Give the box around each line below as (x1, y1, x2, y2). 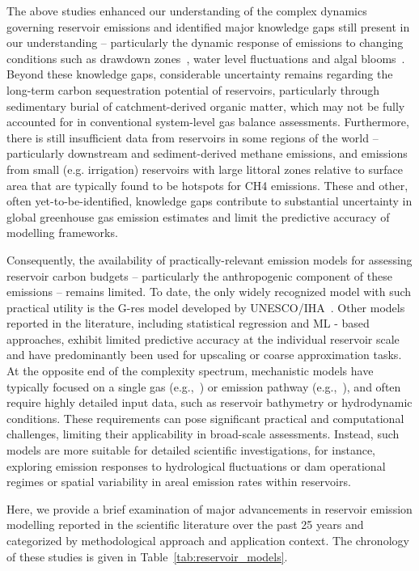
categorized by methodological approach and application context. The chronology (6, 532, 409, 548)
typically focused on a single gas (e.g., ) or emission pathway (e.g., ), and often (6, 378, 401, 395)
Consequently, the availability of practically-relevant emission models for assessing (6, 251, 413, 268)
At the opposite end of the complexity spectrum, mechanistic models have (6, 362, 374, 379)
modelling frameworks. (6, 224, 118, 241)
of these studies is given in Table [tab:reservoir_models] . (6, 548, 288, 565)
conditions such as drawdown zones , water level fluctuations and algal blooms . (6, 49, 405, 66)
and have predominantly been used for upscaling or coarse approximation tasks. (6, 346, 402, 363)
